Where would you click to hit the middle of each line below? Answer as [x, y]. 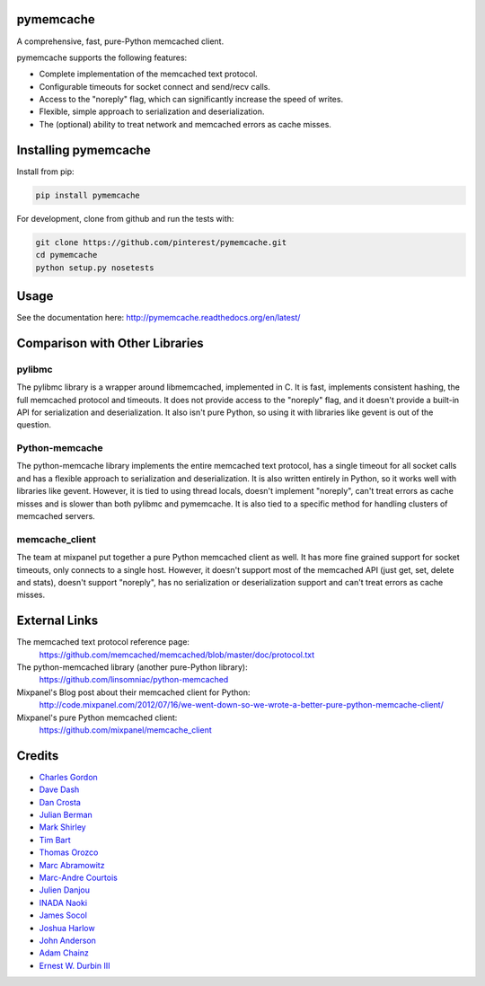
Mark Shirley [62, 827]
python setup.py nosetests [95, 268]
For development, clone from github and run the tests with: [125, 218]
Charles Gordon [68, 777]
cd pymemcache [66, 255]
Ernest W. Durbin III [75, 965]
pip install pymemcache [88, 195]
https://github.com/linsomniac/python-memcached [134, 680]
